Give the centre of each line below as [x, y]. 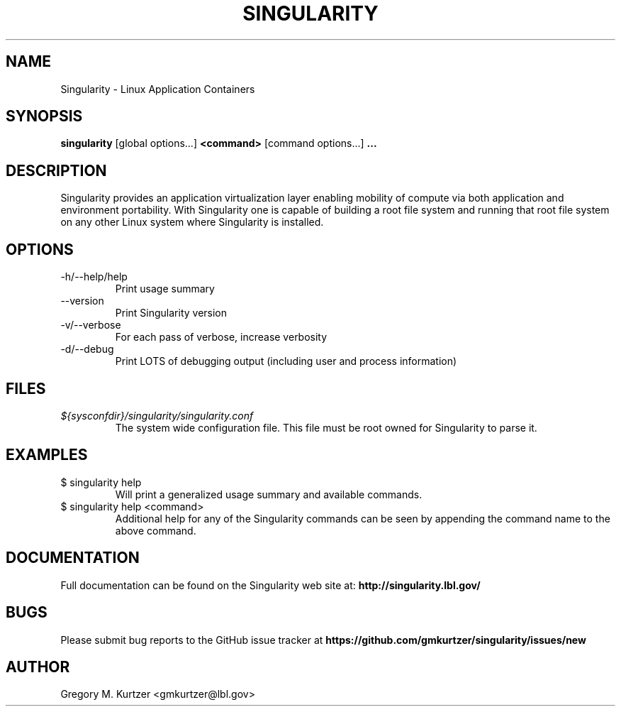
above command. [156, 530]
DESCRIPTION [56, 170]
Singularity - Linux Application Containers [158, 89]
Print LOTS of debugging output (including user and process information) [286, 361]
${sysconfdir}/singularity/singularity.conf [157, 415]
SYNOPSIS [44, 116]
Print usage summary [165, 289]
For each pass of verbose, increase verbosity [221, 337]
